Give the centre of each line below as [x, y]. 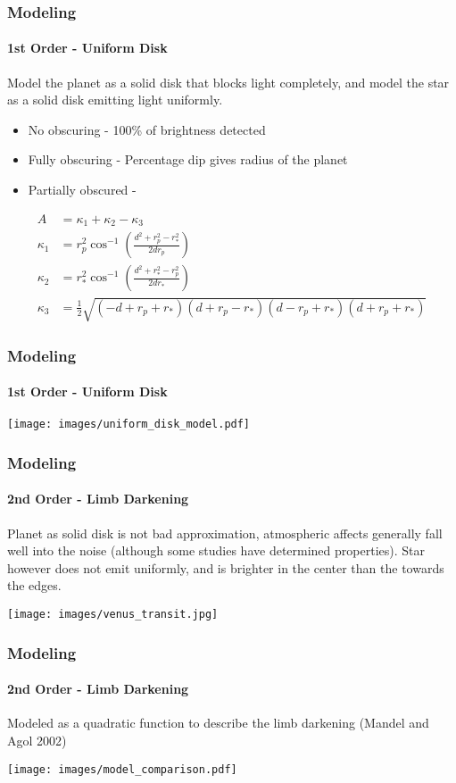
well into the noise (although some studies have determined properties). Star [216, 550]
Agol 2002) [37, 740]
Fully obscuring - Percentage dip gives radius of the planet [188, 159]
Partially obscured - [82, 190]
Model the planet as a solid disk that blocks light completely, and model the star [228, 82]
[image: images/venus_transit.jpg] [113, 615]
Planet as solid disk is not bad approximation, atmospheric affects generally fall [225, 533]
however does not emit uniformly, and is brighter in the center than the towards [226, 567]
